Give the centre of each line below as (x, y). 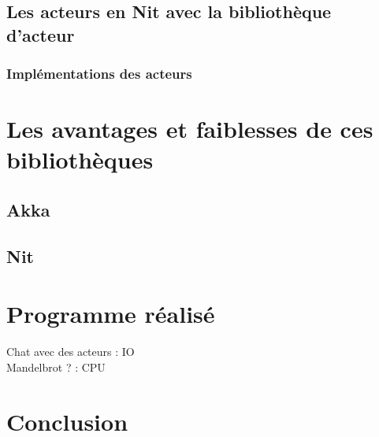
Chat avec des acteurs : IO (71, 352)
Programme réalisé (111, 314)
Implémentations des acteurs (99, 74)
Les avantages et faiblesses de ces (190, 129)
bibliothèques (80, 159)
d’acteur (41, 34)
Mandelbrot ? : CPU (56, 367)
